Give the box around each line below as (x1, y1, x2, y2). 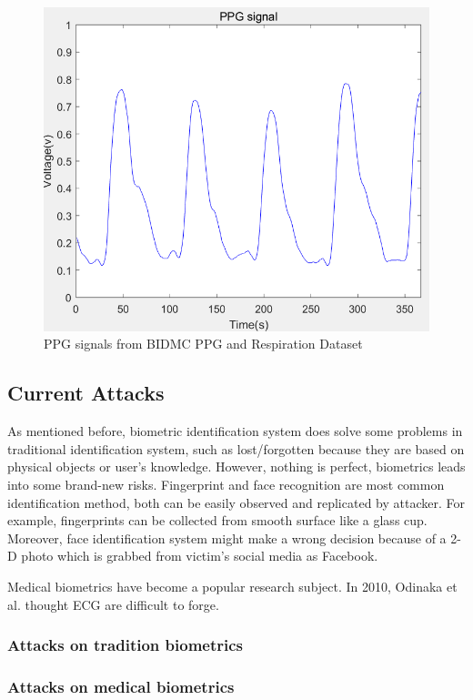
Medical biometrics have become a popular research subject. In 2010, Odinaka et (7, 576, 458, 595)
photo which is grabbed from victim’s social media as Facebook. (21, 546, 378, 565)
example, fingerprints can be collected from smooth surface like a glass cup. (7, 511, 428, 530)
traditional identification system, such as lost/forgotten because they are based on (7, 439, 465, 458)
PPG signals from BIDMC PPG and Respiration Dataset (44, 334, 363, 353)
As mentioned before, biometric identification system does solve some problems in (7, 421, 463, 441)
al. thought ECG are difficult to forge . (7, 594, 219, 614)
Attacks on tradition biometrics (7, 634, 244, 656)
